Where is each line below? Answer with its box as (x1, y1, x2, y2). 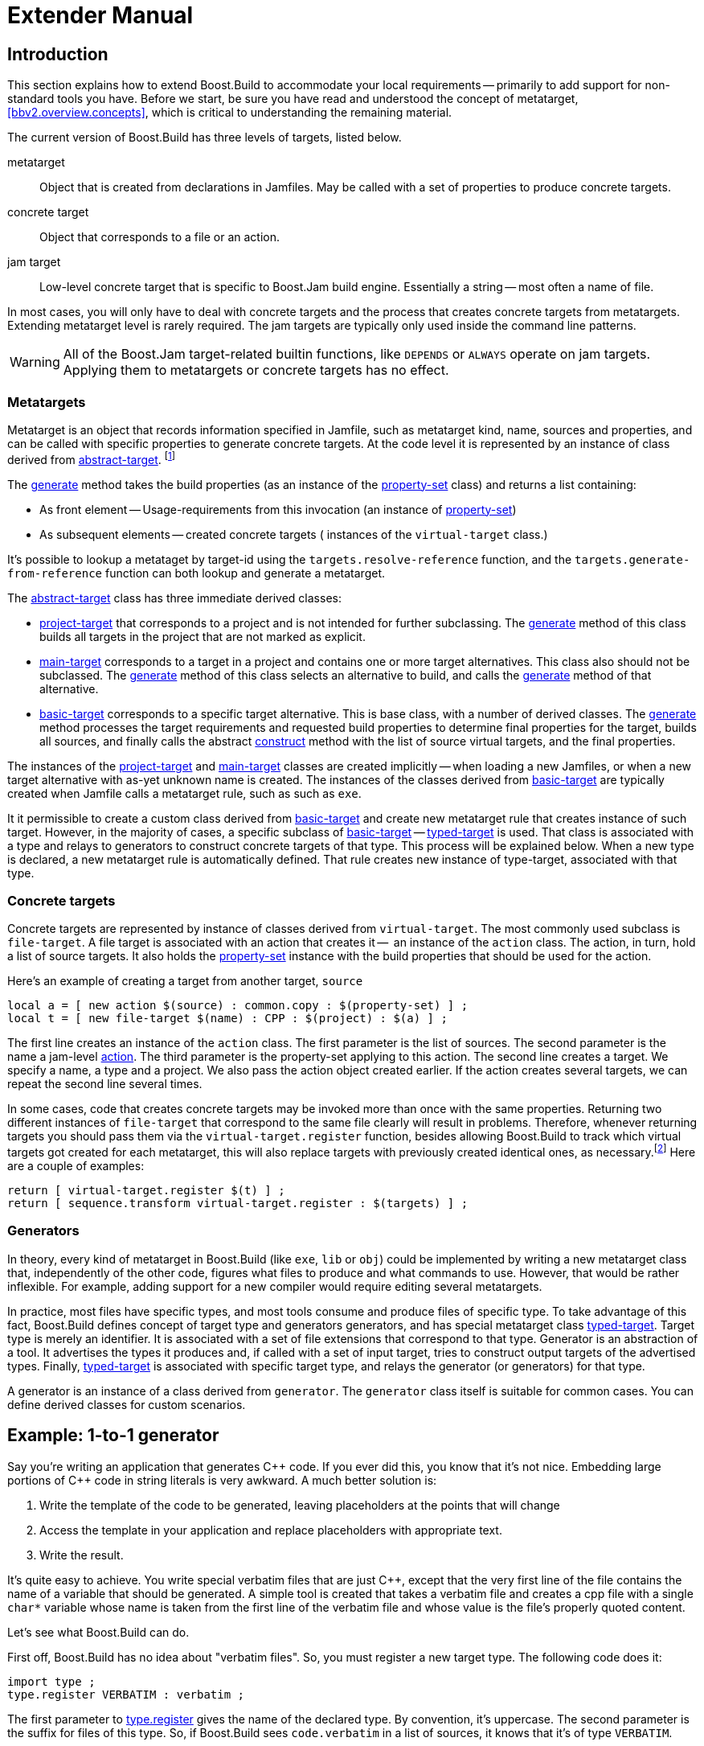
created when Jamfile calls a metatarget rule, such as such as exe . (7, 786, 362, 800)
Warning (10, 354, 60, 371)
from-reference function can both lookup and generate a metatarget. (7, 565, 386, 580)
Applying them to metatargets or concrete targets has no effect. (63, 362, 449, 379)
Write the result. (39, 1547, 124, 1562)
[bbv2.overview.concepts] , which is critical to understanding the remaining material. (7, 105, 452, 120)
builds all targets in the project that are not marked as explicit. (39, 629, 366, 643)
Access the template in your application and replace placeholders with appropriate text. (39, 1522, 502, 1537)
